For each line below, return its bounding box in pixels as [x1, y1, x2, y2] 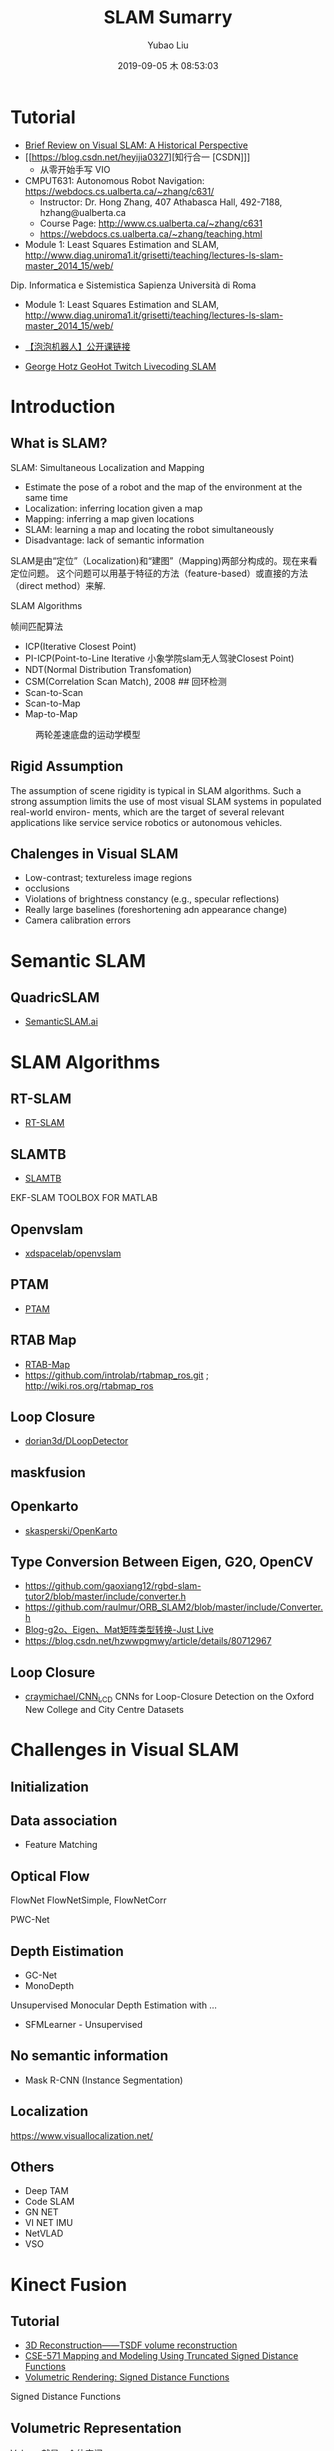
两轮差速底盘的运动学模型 [35, 728, 141, 740]
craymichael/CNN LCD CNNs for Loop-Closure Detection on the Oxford [24, 1691, 315, 1705]
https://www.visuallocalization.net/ [10, 2129, 153, 2141]
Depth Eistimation [10, 1942, 124, 1960]
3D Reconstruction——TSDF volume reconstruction [24, 2339, 238, 2351]
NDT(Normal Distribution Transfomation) [24, 663, 192, 675]
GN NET [24, 2206, 59, 2218]
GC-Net [24, 1969, 58, 1981]
